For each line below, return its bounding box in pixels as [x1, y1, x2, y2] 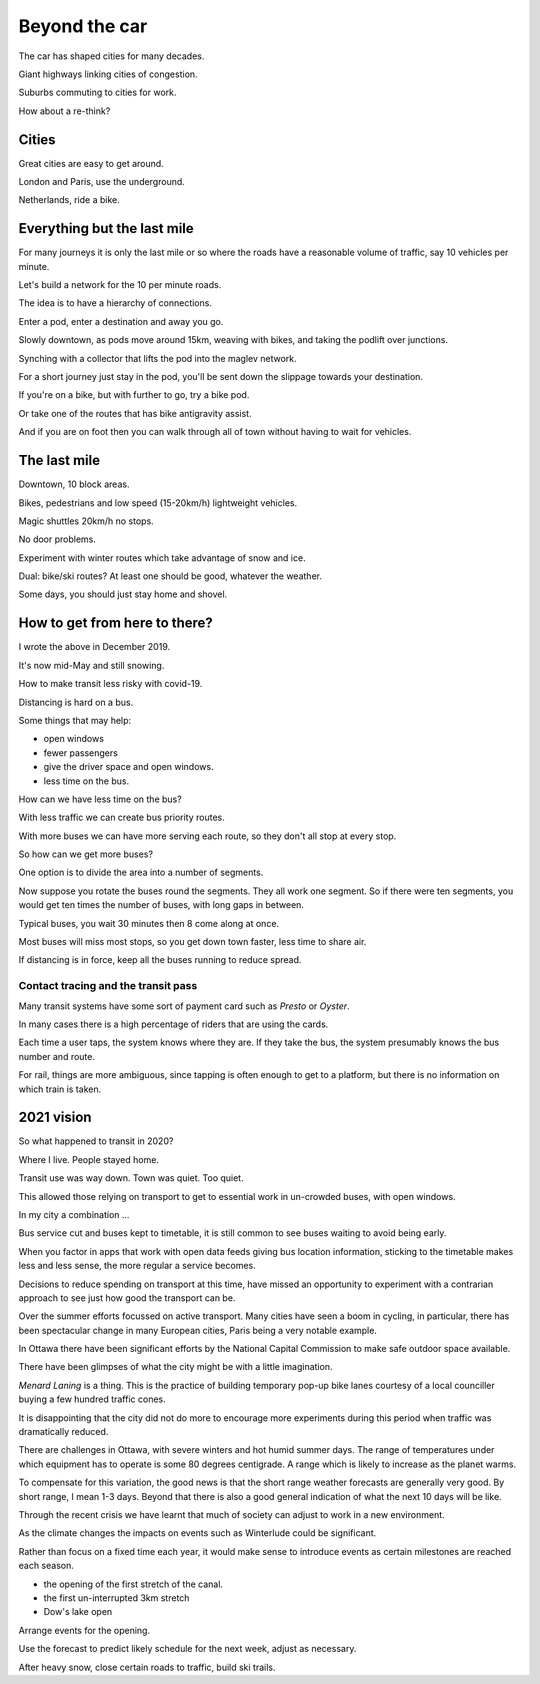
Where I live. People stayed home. [18, 1153, 160, 1165]
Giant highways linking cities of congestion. [18, 68, 199, 80]
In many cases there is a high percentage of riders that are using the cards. [18, 1018, 329, 1030]
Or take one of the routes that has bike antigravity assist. [18, 407, 252, 419]
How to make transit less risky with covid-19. [18, 678, 203, 690]
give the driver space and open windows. [43, 761, 214, 773]
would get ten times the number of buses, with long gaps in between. [18, 899, 305, 911]
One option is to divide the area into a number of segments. [18, 866, 264, 879]
